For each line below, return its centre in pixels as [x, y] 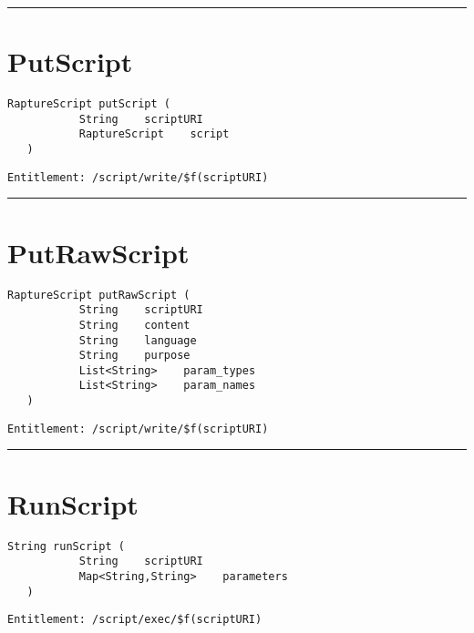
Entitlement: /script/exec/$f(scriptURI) [135, 620]
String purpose [134, 356]
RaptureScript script [154, 134]
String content [134, 325]
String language [138, 340]
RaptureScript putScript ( [89, 104]
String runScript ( [66, 546]
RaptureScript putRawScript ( [99, 295]
